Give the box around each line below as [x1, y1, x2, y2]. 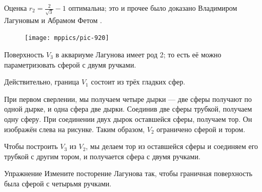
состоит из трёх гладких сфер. [91, 76, 186, 87]
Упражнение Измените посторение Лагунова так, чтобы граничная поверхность [4, 168, 253, 179]
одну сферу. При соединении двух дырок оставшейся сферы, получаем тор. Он [4, 113, 252, 124]
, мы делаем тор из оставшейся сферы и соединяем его [86, 141, 258, 152]
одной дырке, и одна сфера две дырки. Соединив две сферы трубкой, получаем [4, 103, 252, 114]
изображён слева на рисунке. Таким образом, [4, 123, 145, 134]
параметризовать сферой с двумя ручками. [4, 59, 136, 70]
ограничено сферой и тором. [156, 123, 246, 134]
